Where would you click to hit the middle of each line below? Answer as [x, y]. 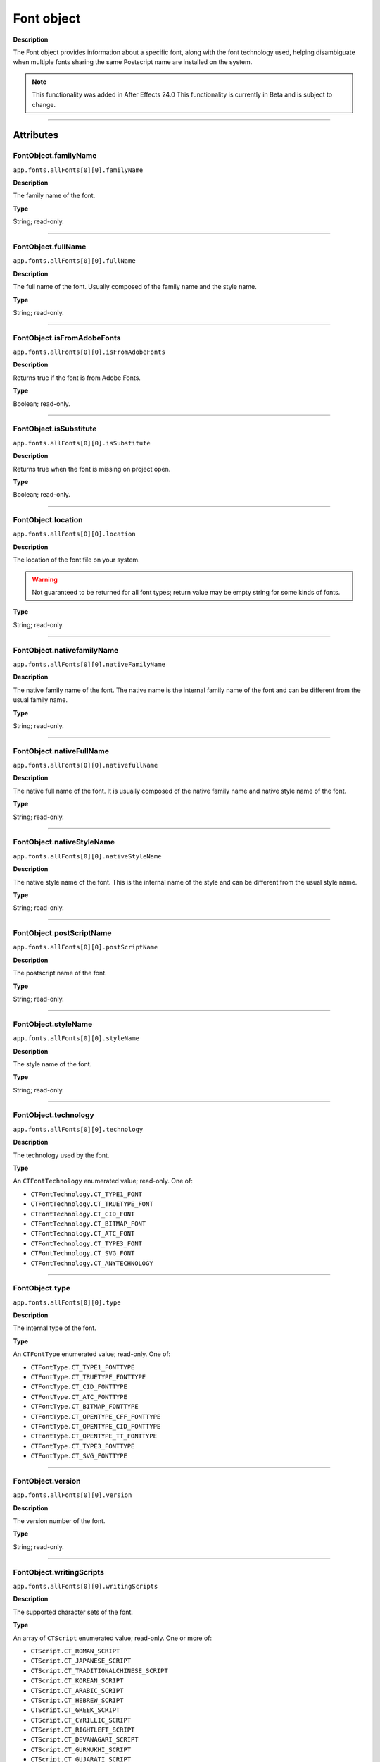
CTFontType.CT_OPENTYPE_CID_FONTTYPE [96, 1426]
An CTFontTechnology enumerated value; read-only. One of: [103, 1181]
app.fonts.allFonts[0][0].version [72, 1495]
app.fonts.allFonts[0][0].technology [78, 1129]
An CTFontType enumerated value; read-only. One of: [92, 1354]
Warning [45, 579]
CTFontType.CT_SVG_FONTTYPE [79, 1456]
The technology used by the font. [61, 1155]
